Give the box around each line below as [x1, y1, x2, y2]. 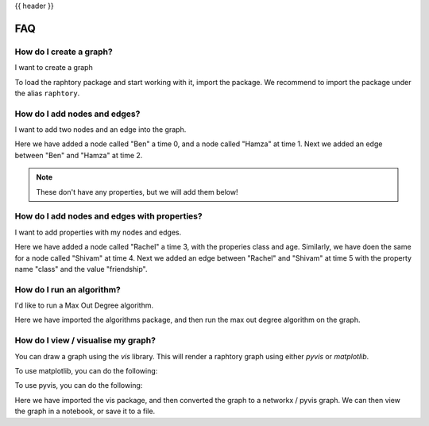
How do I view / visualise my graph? [14, 335, 157, 346]
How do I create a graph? [14, 46, 113, 57]
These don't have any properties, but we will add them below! [36, 187, 238, 196]
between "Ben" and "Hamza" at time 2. [14, 150, 143, 160]
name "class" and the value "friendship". [14, 264, 148, 273]
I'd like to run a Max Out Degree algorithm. [14, 300, 154, 310]
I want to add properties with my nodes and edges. [14, 227, 182, 237]
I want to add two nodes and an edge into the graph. [14, 125, 187, 134]
